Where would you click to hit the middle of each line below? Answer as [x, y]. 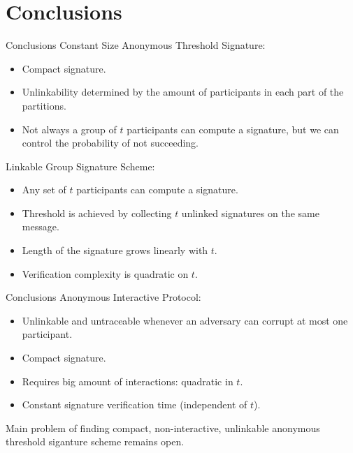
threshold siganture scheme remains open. [95, 441]
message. [41, 226]
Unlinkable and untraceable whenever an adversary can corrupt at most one [185, 320]
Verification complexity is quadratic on [105, 273]
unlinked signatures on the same [250, 213]
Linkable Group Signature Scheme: [80, 166]
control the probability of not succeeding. [110, 143]
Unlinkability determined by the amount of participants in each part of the [183, 92]
